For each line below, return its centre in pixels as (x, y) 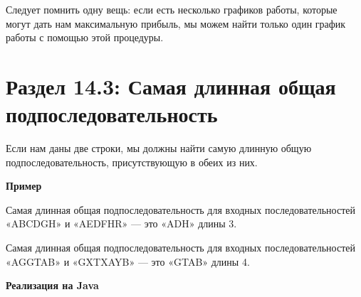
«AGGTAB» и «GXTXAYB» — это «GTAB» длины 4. (128, 261)
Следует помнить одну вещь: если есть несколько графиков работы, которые (172, 9)
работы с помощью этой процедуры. (85, 37)
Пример (24, 186)
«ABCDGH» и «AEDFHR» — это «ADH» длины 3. (121, 223)
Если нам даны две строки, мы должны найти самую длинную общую (159, 148)
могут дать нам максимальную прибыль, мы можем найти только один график (176, 23)
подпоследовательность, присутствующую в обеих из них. (132, 162)
